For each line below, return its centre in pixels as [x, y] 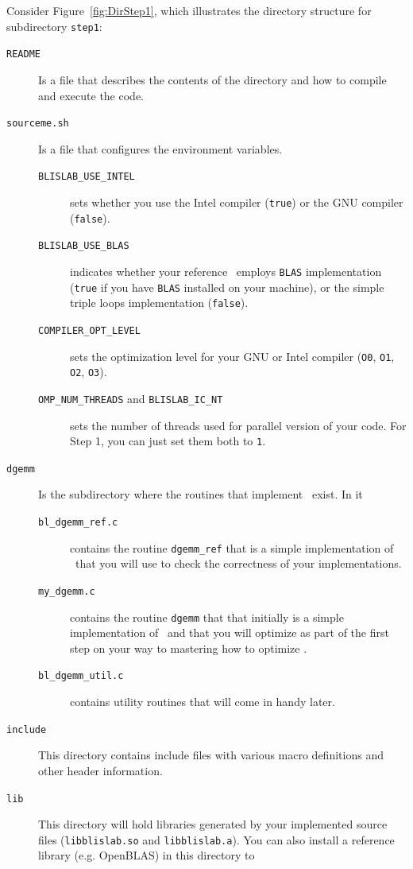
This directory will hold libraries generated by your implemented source [213, 824]
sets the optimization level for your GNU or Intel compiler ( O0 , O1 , [232, 356]
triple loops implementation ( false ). [159, 303]
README [23, 54]
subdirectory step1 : [54, 26]
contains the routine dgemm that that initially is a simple [207, 617]
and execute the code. [91, 95]
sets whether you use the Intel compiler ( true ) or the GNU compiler [237, 202]
